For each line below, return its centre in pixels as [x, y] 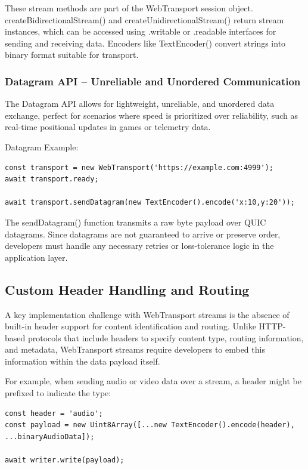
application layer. [36, 257]
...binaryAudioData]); [50, 436]
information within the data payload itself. [83, 361]
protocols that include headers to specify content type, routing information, [166, 337]
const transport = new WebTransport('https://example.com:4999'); [139, 167]
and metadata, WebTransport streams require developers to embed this [135, 349]
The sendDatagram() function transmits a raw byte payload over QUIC [136, 222]
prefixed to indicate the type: [58, 393]
